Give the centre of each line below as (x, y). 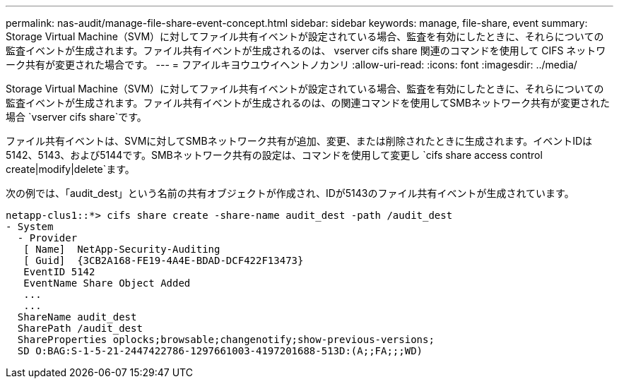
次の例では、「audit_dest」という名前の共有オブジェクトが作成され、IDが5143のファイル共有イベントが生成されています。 (290, 193)
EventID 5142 (59, 272)
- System (30, 227)
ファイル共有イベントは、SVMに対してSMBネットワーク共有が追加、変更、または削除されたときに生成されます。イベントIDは (299, 141)
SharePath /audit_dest (80, 328)
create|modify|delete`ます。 (70, 169)
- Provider (47, 238)
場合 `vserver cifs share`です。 (76, 117)
